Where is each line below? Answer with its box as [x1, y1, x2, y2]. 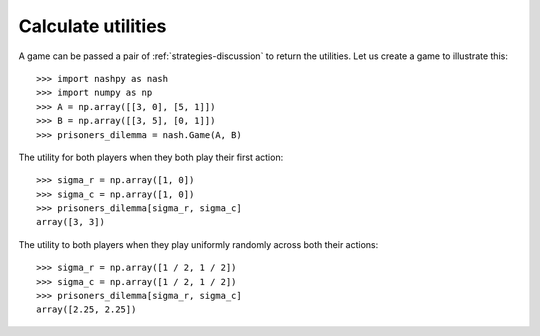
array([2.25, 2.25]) [36, 304, 137, 315]
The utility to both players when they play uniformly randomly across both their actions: [18, 238, 379, 250]
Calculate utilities [18, 15, 167, 37]
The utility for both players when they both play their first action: [18, 151, 284, 163]
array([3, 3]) [36, 216, 105, 228]
